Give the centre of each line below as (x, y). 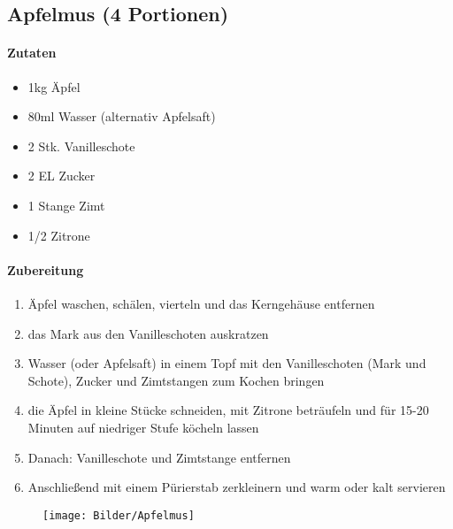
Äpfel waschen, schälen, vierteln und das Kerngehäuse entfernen (201, 303)
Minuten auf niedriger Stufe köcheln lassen (143, 427)
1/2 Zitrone (59, 235)
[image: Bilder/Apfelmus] (119, 515)
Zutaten (32, 53)
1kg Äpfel (54, 86)
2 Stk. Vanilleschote (81, 146)
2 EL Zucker (61, 176)
